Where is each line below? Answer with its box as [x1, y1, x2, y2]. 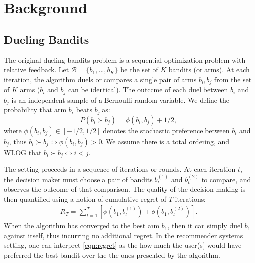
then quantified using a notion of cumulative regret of [4, 193, 167, 204]
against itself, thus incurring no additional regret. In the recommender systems [4, 230, 243, 240]
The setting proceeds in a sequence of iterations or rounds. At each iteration [4, 164, 236, 174]
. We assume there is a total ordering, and [102, 136, 230, 146]
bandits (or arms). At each [168, 64, 250, 75]
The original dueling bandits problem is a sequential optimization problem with [4, 54, 246, 65]
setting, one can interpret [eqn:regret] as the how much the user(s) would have [4, 240, 242, 250]
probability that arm [4, 105, 67, 115]
